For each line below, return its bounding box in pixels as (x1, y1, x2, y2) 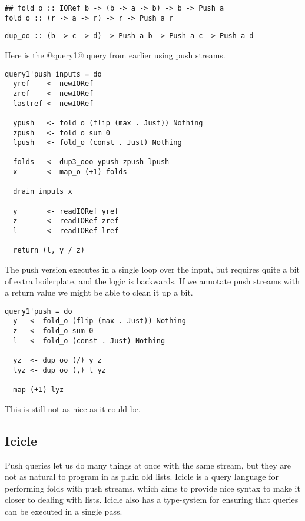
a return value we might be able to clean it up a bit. (5, 286, 193, 298)
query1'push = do (5, 307, 72, 316)
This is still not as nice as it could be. (5, 402, 141, 414)
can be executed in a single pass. (5, 505, 122, 517)
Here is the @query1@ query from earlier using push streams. (5, 48, 226, 61)
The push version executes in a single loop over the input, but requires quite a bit (5, 263, 300, 276)
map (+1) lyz (13, 386, 64, 394)
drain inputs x (13, 187, 72, 196)
